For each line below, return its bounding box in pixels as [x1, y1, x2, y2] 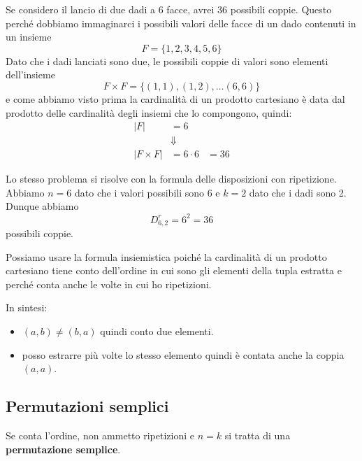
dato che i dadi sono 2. [249, 185, 347, 199]
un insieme [6, 29, 52, 44]
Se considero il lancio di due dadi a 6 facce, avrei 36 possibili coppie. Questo [6, 2, 332, 16]
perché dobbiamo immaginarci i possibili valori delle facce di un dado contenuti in [6, 15, 356, 30]
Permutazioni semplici [6, 395, 169, 417]
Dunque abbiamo [6, 199, 79, 213]
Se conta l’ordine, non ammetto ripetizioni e [6, 427, 194, 442]
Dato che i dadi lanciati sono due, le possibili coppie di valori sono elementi [6, 53, 328, 68]
